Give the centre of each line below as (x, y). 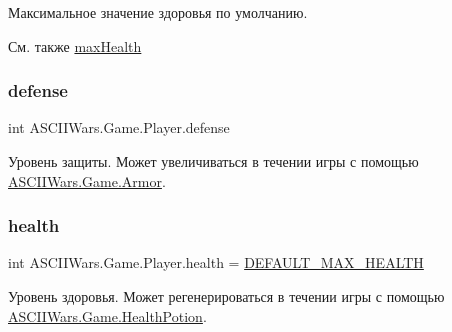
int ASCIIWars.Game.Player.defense (119, 127)
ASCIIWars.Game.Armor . (87, 180)
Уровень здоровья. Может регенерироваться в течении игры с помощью (226, 296)
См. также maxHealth (75, 45)
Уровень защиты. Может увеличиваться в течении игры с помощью (213, 161)
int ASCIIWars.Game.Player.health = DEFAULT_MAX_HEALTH (216, 262)
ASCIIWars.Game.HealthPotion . (107, 315)
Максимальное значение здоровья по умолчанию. (158, 12)
